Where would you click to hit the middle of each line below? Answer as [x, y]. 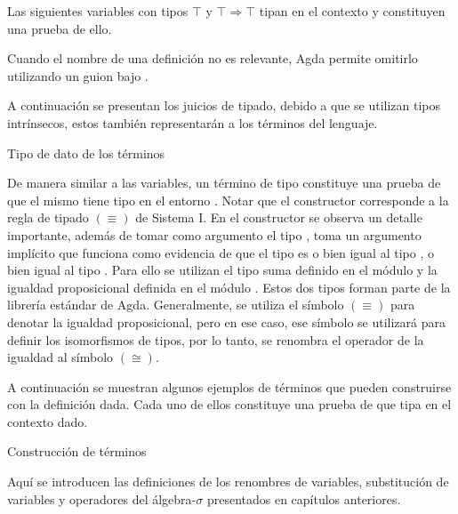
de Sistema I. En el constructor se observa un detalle [279, 217]
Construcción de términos [77, 451]
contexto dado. [48, 421]
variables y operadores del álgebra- [102, 498]
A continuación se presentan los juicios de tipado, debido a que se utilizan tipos [224, 105]
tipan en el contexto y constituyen [352, 11]
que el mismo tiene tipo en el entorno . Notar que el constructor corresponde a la [228, 200]
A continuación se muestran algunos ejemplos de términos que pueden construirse [229, 386]
